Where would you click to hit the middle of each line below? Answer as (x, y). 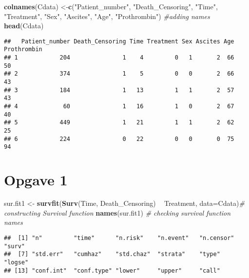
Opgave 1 (36, 180)
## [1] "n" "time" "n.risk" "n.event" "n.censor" (119, 238)
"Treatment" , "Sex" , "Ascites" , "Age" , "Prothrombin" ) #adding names (107, 16)
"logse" (16, 262)
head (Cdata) (24, 26)
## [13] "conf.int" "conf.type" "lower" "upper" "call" (112, 270)
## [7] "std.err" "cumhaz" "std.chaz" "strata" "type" (112, 254)
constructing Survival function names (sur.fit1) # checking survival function (117, 212)
